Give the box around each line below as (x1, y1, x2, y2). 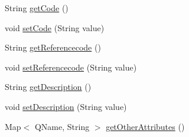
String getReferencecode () (5, 41, 101, 54)
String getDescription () (5, 81, 92, 93)
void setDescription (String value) (5, 100, 127, 112)
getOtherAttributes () (106, 120, 185, 132)
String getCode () (5, 2, 69, 14)
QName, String (34, 120, 90, 132)
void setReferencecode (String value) (5, 61, 137, 73)
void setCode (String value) (5, 21, 105, 34)
